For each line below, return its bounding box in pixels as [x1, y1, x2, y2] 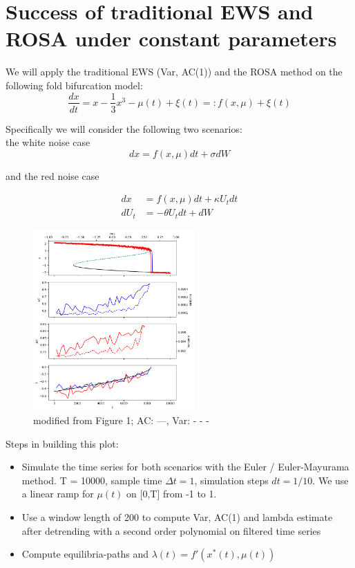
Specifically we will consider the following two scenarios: [6, 121, 242, 136]
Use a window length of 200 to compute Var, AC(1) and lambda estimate [21, 510, 333, 524]
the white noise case [6, 135, 90, 149]
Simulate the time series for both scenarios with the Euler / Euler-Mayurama [21, 459, 349, 474]
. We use [312, 473, 349, 487]
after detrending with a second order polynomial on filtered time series [21, 523, 321, 538]
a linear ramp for [21, 486, 94, 501]
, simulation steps [194, 473, 269, 487]
